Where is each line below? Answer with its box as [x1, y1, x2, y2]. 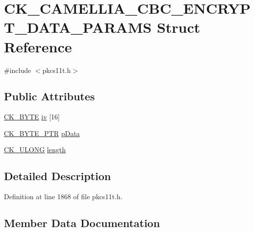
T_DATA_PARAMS [4, 17, 152, 37]
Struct [156, 17, 201, 37]
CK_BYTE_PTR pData [4, 128, 80, 138]
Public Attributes [4, 89, 95, 104]
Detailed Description [4, 168, 111, 184]
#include [4, 65, 31, 75]
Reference [4, 36, 72, 56]
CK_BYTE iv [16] [4, 112, 60, 122]
